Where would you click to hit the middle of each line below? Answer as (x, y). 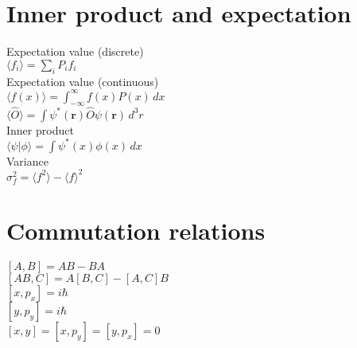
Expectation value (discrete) (75, 51)
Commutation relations (136, 231)
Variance (27, 160)
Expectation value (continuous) (83, 81)
